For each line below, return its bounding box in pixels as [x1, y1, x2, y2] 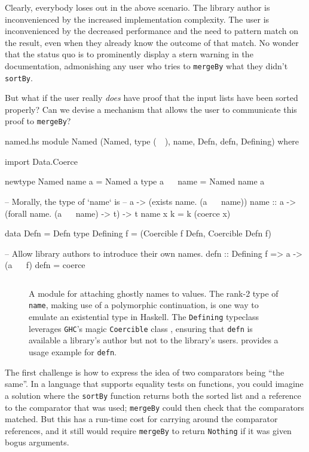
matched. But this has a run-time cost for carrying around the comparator [5, 413, 278, 425]
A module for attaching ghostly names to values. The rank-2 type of [29, 287, 279, 299]
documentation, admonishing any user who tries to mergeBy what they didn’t [5, 59, 288, 72]
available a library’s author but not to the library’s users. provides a [29, 334, 279, 346]
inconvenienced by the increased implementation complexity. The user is [5, 13, 270, 25]
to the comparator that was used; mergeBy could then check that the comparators [5, 401, 304, 413]
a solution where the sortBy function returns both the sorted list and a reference [5, 389, 301, 401]
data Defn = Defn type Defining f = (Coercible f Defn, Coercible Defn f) [5, 227, 271, 239]
